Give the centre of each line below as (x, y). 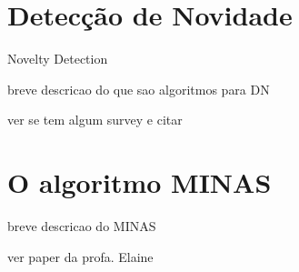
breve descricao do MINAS (82, 226)
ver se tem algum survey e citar (95, 120)
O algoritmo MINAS (140, 182)
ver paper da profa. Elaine (80, 256)
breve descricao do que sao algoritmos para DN (139, 89)
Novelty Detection (58, 59)
